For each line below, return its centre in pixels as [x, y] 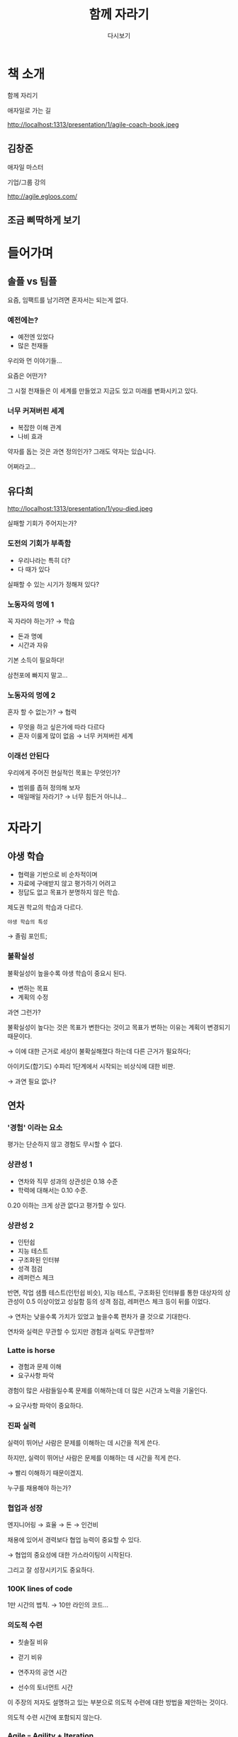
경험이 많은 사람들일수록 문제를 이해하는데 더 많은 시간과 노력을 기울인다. [107, 1390]
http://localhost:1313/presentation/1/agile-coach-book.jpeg [93, 124]
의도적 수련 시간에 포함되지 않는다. [55, 1717]
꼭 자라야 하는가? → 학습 [41, 621]
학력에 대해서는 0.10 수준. [53, 1190]
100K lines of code [40, 1588]
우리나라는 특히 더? [44, 560]
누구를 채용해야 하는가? [39, 1488]
